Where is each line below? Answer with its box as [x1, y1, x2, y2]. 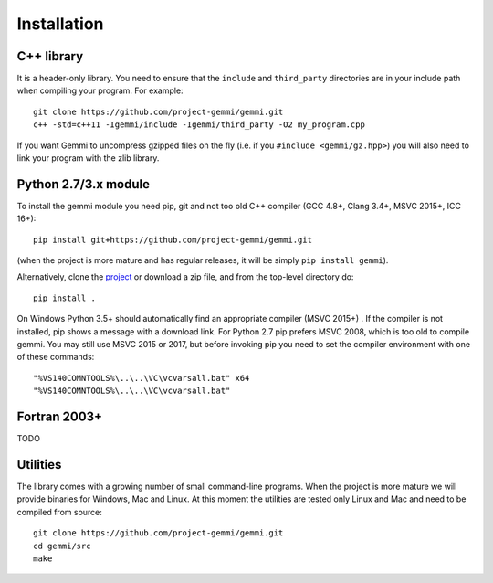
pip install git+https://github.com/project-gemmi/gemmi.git [33, 234, 312, 245]
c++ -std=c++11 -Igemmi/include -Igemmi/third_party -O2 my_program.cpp [33, 120, 365, 130]
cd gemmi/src [33, 540, 91, 551]
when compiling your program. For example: [16, 85, 184, 96]
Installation [16, 14, 104, 34]
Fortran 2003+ [16, 409, 103, 425]
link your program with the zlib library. [16, 153, 160, 164]
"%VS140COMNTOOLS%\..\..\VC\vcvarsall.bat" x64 [33, 373, 250, 383]
